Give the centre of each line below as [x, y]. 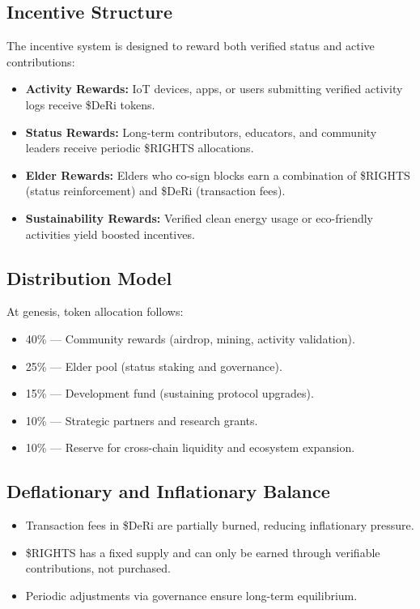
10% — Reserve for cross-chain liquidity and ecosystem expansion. [190, 447]
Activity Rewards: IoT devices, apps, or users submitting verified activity [214, 89]
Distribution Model [89, 277]
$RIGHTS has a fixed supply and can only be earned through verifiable [203, 552]
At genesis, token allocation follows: [95, 311]
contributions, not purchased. [98, 568]
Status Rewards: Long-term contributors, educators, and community [201, 132]
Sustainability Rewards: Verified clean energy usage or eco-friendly [199, 217]
